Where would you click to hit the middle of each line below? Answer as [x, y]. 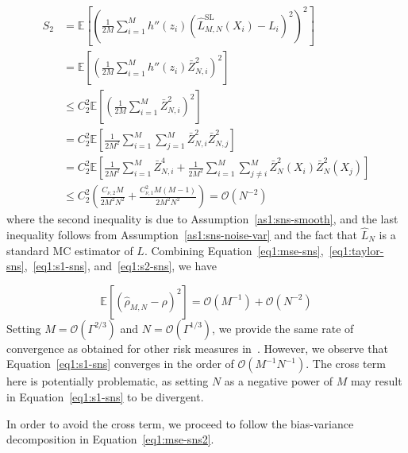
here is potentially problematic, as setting [108, 381]
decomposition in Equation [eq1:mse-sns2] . [110, 439]
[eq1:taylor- [356, 250]
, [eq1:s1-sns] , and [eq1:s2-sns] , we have [121, 266]
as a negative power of [279, 381]
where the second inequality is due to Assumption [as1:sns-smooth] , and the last [202, 219]
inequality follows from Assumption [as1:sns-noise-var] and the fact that [182, 234]
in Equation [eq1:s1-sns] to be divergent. [105, 396]
